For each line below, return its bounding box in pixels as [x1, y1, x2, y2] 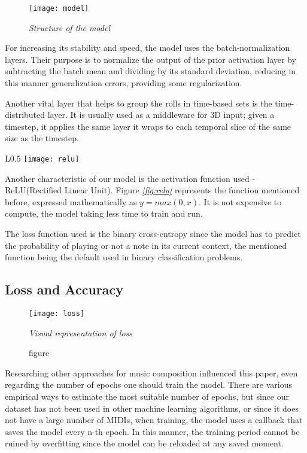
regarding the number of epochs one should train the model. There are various [5, 378, 293, 391]
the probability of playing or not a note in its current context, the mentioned [5, 239, 287, 251]
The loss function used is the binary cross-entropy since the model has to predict [5, 227, 301, 240]
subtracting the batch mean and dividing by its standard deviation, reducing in [5, 65, 296, 77]
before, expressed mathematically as [5, 195, 137, 208]
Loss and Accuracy [5, 280, 123, 299]
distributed [5, 108, 45, 121]
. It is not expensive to [199, 195, 282, 208]
